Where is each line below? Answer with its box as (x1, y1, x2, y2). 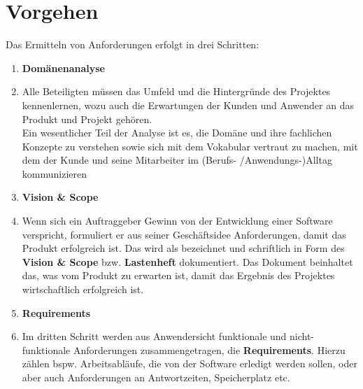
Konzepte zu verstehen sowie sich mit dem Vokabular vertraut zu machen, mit (22, 139, 358, 153)
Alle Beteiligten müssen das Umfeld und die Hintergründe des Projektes (22, 84, 331, 99)
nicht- (290, 329, 315, 344)
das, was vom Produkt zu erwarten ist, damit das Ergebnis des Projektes (22, 268, 335, 283)
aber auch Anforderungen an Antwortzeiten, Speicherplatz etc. (22, 370, 290, 384)
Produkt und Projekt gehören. (22, 111, 152, 126)
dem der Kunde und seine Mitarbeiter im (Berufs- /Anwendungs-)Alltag (22, 153, 332, 167)
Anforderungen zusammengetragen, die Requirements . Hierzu (73, 342, 346, 357)
